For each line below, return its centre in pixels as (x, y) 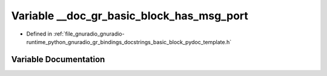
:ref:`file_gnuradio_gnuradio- (89, 34)
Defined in (39, 34)
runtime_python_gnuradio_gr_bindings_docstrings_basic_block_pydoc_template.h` (129, 42)
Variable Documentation (58, 59)
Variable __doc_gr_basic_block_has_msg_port (130, 16)
